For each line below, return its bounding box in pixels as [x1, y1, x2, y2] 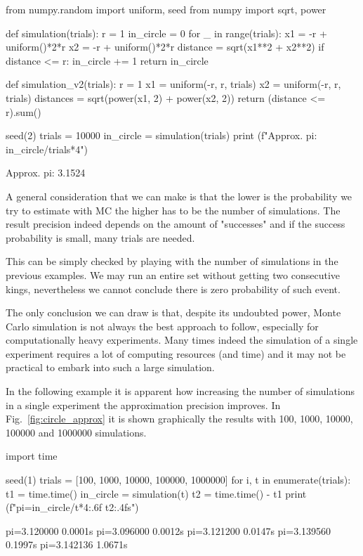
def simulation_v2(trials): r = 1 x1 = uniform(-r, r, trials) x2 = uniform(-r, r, [6, 77, 341, 91]
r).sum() [6, 104, 41, 119]
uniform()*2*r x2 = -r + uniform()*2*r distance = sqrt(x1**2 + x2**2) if [6, 39, 324, 54]
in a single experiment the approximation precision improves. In [6, 397, 281, 412]
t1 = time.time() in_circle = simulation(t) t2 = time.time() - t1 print [6, 486, 307, 500]
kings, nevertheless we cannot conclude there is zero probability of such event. [6, 281, 341, 296]
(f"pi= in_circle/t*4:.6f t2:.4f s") [6, 500, 139, 515]
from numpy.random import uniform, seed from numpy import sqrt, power [6, 2, 326, 16]
